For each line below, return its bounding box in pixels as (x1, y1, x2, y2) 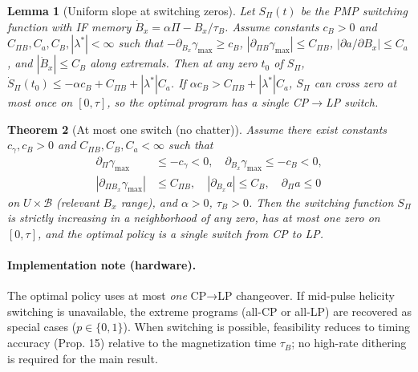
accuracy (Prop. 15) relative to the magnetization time (7, 334, 277, 351)
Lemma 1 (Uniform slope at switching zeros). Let (7, 2, 255, 18)
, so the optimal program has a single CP (107, 94, 309, 111)
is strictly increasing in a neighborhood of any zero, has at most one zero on (7, 209, 380, 226)
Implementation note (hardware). (7, 257, 197, 273)
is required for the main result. (7, 350, 158, 366)
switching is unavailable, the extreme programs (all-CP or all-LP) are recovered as (7, 302, 412, 319)
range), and (120, 193, 177, 210)
